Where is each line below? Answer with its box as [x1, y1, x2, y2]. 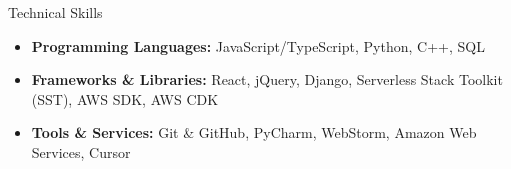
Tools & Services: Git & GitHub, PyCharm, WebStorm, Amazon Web [31, 122, 477, 143]
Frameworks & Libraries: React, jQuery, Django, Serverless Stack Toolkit [31, 69, 503, 90]
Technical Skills [8, 2, 103, 22]
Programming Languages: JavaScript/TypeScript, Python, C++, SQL [31, 35, 485, 56]
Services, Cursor [31, 141, 131, 162]
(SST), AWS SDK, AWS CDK [31, 88, 219, 109]
